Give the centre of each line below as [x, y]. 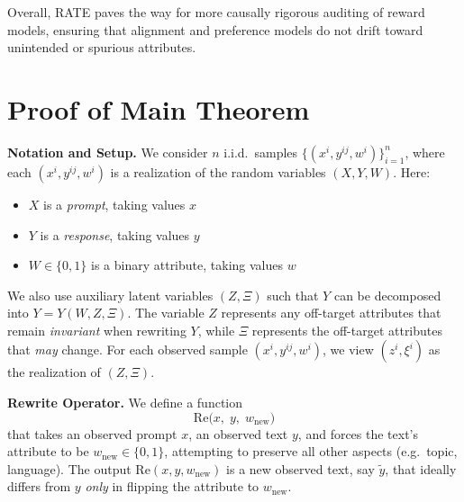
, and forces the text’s [358, 433]
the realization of [54, 372]
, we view [348, 350]
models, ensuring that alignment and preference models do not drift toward [215, 29]
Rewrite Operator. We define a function [125, 403]
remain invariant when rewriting [97, 330]
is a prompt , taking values [114, 204]
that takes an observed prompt [92, 433]
